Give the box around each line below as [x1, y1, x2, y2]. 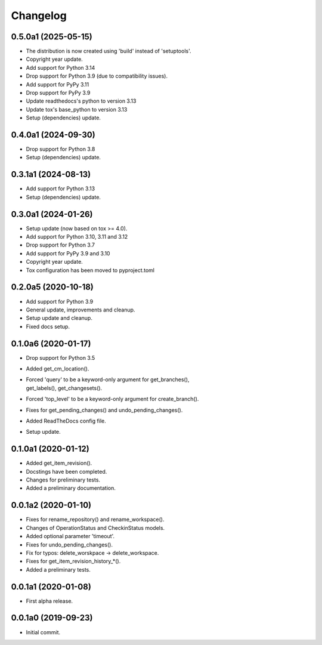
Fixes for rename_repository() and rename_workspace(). [26, 516, 165, 523]
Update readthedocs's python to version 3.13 [26, 97, 137, 104]
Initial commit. [26, 628, 61, 635]
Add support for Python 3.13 [26, 185, 95, 192]
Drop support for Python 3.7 [26, 242, 95, 249]
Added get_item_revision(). [26, 459, 92, 467]
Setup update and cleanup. [26, 314, 92, 322]
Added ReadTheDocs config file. [26, 417, 107, 424]
